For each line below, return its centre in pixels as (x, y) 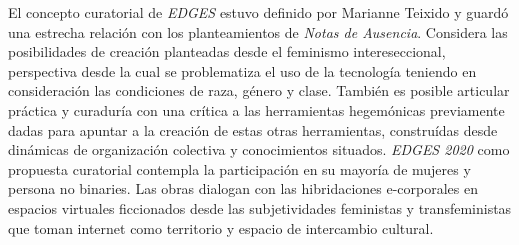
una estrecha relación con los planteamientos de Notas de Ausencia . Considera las (258, 31)
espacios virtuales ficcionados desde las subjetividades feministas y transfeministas (260, 207)
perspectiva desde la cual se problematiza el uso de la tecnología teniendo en (242, 70)
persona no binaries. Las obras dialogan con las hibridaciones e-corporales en (243, 188)
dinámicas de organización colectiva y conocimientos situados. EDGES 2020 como (259, 149)
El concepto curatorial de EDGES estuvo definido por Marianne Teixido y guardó (258, 12)
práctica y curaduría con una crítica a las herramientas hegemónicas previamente (256, 109)
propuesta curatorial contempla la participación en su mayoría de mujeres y (239, 168)
